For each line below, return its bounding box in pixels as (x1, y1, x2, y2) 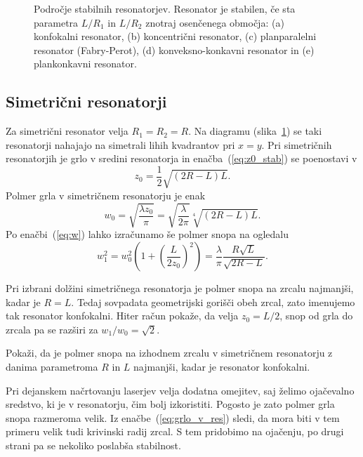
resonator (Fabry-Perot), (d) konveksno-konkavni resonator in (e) (34, 42, 315, 57)
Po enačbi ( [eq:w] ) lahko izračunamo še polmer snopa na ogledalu (6, 227, 289, 241)
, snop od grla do (279, 308, 353, 323)
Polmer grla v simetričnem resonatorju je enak (6, 187, 206, 202)
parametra (34, 15, 79, 29)
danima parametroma (6, 359, 98, 373)
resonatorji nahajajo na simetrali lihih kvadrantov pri (6, 137, 235, 152)
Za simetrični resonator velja (6, 124, 128, 138)
